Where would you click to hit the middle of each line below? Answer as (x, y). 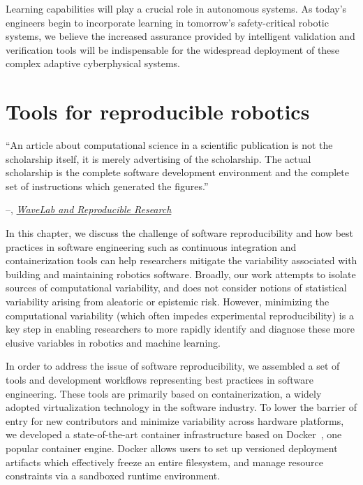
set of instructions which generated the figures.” (107, 186)
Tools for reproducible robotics (158, 111)
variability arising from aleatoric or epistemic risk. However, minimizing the (168, 302)
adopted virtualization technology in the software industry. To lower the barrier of (181, 407)
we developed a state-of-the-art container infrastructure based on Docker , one (174, 434)
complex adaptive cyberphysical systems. (93, 63)
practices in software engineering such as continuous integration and (151, 246)
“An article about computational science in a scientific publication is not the (169, 145)
